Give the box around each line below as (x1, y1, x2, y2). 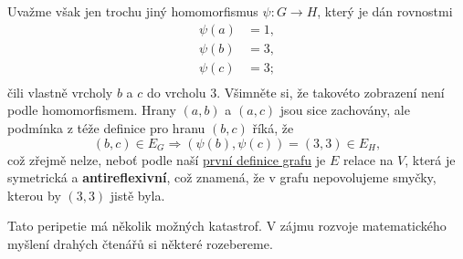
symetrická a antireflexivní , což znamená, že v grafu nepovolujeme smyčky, (7, 168, 437, 187)
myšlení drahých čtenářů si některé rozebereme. (7, 233, 273, 253)
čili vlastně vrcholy (7, 82, 113, 101)
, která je (405, 150, 456, 169)
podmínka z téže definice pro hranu (7, 118, 205, 137)
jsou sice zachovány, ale (279, 100, 410, 119)
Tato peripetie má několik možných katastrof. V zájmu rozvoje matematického (7, 216, 447, 235)
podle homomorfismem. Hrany (7, 100, 176, 119)
